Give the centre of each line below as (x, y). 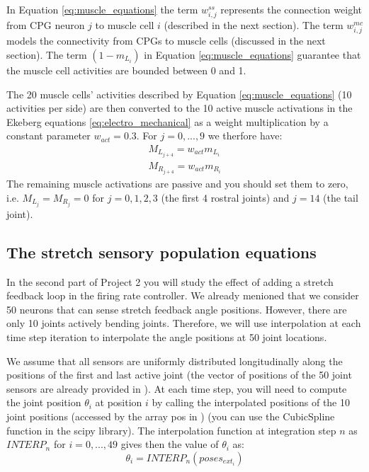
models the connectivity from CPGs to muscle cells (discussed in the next (166, 41)
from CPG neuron (46, 25)
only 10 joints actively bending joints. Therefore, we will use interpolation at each (184, 323)
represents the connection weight (291, 9)
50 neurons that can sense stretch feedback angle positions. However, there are (177, 309)
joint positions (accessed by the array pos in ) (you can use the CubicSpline (171, 416)
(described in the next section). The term (254, 25)
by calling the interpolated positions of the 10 (251, 402)
